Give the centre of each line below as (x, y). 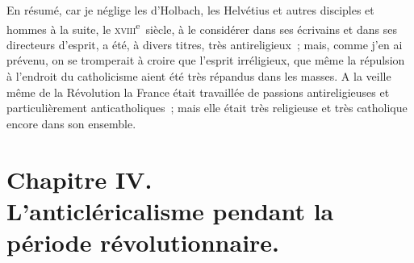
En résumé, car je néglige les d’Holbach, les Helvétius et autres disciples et (190, 10)
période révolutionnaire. (143, 242)
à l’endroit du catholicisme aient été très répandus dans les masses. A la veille (199, 76)
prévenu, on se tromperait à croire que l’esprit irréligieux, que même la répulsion (206, 60)
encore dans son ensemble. (71, 123)
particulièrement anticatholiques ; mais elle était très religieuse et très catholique (207, 108)
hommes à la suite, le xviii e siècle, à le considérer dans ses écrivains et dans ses (202, 27)
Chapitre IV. (79, 179)
